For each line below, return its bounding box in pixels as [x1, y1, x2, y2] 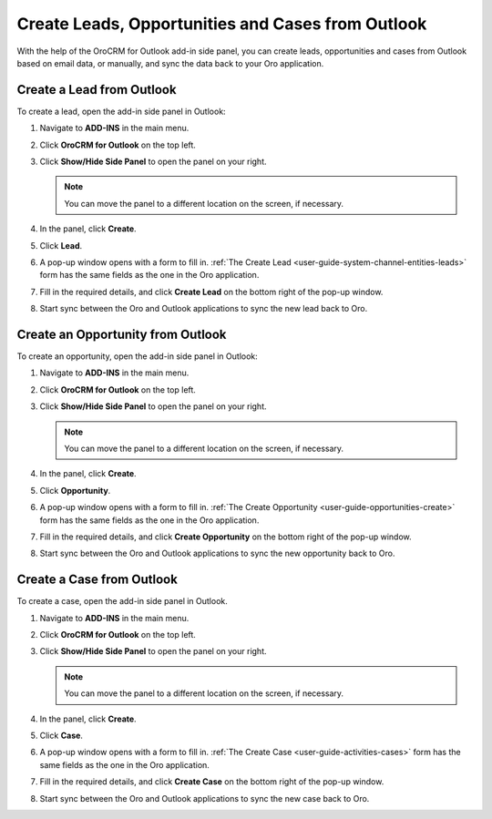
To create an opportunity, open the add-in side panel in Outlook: [16, 351, 259, 362]
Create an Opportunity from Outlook [16, 326, 227, 342]
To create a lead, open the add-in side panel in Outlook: [16, 106, 227, 117]
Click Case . [39, 730, 84, 741]
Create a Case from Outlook [16, 572, 178, 588]
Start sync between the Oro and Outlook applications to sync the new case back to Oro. [39, 793, 370, 804]
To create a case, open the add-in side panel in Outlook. [16, 596, 228, 607]
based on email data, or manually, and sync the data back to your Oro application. [16, 57, 324, 68]
